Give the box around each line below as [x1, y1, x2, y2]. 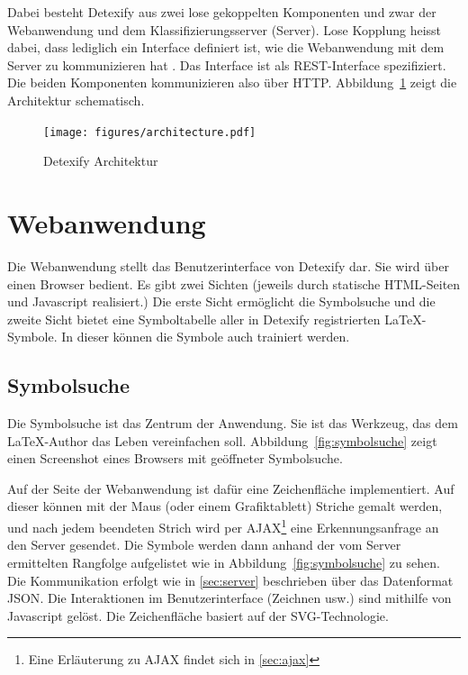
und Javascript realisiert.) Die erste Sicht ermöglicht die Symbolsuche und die [7, 292, 436, 311]
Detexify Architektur [43, 151, 158, 170]
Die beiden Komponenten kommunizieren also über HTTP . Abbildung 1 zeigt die [7, 73, 457, 92]
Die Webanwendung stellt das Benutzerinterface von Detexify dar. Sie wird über [7, 256, 449, 275]
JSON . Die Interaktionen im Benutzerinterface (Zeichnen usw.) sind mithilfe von [7, 588, 452, 607]
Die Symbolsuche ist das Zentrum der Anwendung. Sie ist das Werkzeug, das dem [7, 414, 458, 433]
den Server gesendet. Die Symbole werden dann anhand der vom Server [7, 535, 401, 554]
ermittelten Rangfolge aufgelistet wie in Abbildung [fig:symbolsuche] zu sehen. [7, 552, 440, 571]
